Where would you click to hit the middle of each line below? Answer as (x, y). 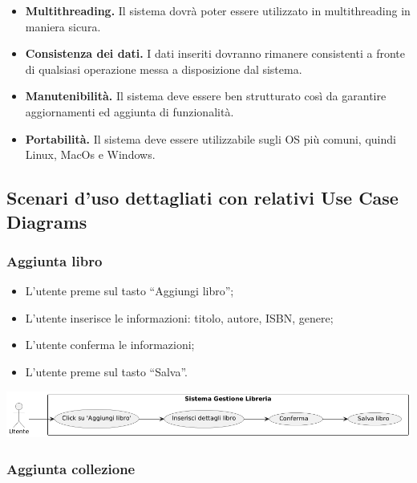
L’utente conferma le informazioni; (110, 345)
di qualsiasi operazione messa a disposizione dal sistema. (164, 69)
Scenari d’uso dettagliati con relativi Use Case (202, 198)
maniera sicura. (63, 26)
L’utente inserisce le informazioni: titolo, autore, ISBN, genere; (179, 317)
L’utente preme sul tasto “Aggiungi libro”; (130, 291)
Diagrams (47, 221)
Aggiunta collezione (71, 468)
